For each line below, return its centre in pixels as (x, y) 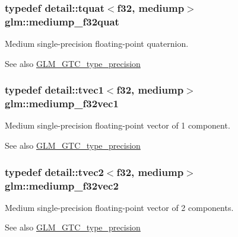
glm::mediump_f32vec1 (62, 103)
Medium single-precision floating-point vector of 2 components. (119, 207)
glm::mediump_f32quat (62, 21)
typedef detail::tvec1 (54, 90)
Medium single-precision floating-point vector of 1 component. (118, 125)
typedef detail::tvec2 (54, 172)
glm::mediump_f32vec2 (62, 185)
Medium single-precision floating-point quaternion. (97, 44)
